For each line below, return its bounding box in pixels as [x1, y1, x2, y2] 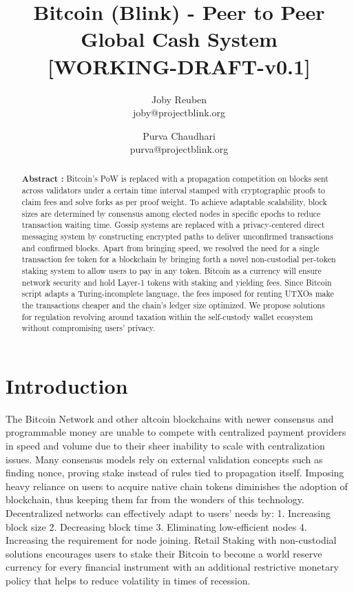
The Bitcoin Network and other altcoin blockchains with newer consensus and [6, 411, 334, 425]
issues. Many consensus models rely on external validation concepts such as [6, 452, 323, 466]
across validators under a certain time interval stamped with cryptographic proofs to [21, 184, 326, 196]
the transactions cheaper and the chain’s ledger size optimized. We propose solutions [21, 299, 325, 310]
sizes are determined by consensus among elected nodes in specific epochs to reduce [21, 207, 321, 219]
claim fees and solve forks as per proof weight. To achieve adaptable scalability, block [21, 195, 327, 207]
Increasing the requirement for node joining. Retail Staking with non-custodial [6, 533, 337, 547]
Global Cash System [81, 25, 278, 53]
